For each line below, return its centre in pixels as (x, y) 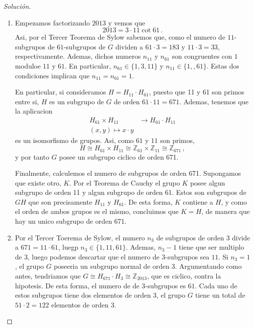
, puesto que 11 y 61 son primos (197, 92)
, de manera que (226, 211)
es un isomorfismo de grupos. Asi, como (74, 140)
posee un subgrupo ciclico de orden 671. (119, 156)
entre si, (27, 101)
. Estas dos (223, 65)
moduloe (28, 65)
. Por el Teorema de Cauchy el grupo (125, 182)
